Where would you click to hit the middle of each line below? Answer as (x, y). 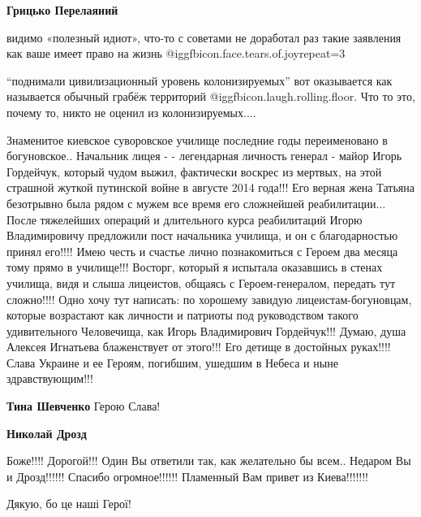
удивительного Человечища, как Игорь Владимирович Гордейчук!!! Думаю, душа (206, 330)
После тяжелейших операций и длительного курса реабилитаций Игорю (185, 219)
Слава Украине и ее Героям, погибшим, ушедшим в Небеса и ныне (172, 362)
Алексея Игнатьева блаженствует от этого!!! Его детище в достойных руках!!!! (199, 347)
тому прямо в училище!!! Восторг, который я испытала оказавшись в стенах (195, 267)
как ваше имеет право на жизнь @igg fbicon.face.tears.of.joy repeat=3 (176, 53)
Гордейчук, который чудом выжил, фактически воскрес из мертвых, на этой (194, 171)
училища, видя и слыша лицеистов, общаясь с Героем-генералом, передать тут (201, 282)
